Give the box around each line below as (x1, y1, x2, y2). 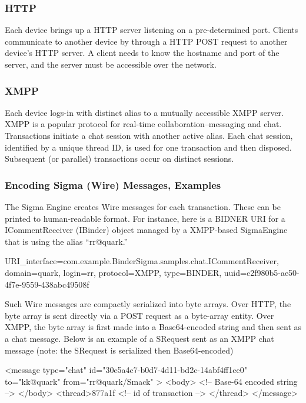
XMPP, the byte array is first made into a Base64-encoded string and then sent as (5, 321, 302, 333)
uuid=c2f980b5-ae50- (224, 266, 300, 278)
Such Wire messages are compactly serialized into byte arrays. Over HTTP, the (5, 298, 291, 310)
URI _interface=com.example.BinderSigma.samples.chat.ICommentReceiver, (5, 255, 279, 267)
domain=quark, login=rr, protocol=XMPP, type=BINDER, (5, 266, 222, 278)
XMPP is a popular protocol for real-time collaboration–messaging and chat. (5, 118, 282, 130)
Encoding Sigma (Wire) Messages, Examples (5, 177, 221, 192)
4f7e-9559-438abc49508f (5, 278, 89, 290)
